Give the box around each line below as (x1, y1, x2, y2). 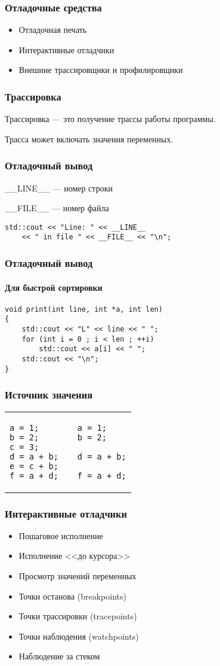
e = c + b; (10, 461, 58, 471)
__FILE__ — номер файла (5, 202, 109, 214)
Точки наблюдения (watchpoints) (18, 629, 139, 642)
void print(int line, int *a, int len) (5, 305, 163, 314)
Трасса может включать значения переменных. (5, 132, 173, 145)
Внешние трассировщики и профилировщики (18, 63, 183, 76)
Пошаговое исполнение (18, 529, 103, 542)
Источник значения (5, 387, 93, 402)
